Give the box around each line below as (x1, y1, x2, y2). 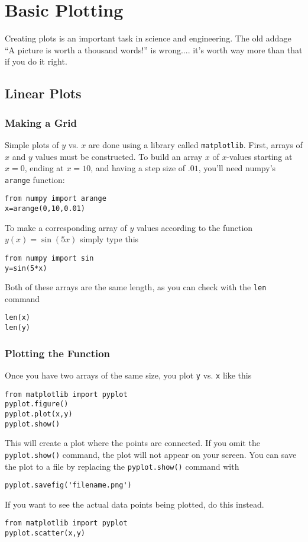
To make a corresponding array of (5, 221, 127, 233)
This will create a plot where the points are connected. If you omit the (5, 437, 260, 449)
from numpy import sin (5, 254, 94, 262)
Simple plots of (5, 138, 59, 150)
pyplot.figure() (5, 400, 69, 409)
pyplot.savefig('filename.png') (5, 481, 132, 490)
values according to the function (136, 221, 253, 233)
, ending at (24, 162, 64, 174)
